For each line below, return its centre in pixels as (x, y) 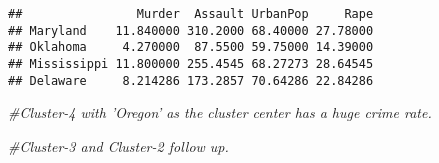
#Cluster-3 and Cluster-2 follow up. (118, 145)
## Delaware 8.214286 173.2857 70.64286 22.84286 (191, 80)
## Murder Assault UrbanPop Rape (191, 14)
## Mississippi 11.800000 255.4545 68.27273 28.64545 (191, 63)
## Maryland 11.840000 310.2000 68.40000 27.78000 (191, 30)
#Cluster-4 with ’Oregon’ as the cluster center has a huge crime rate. (220, 112)
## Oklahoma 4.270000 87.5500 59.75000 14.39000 (191, 47)
